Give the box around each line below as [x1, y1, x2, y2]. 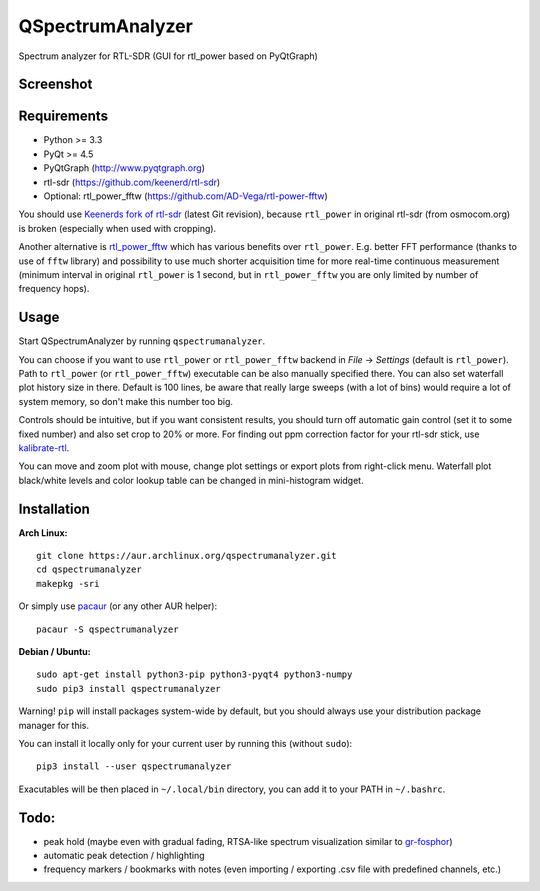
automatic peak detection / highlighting [43, 850, 205, 862]
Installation [18, 500, 90, 517]
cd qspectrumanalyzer [36, 564, 142, 575]
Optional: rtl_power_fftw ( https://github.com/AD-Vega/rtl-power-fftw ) [43, 190, 329, 202]
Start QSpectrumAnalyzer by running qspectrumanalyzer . [18, 335, 266, 347]
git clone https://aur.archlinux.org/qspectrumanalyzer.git [36, 550, 337, 562]
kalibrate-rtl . [18, 442, 70, 454]
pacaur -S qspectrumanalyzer [36, 623, 179, 635]
